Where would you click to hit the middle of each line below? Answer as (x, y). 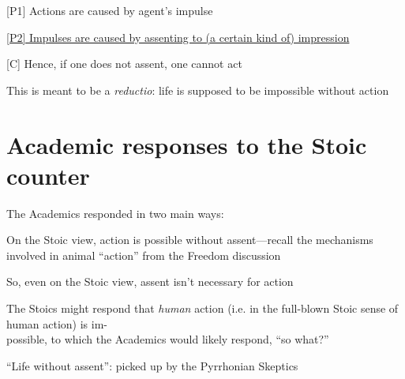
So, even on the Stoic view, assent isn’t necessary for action (150, 281)
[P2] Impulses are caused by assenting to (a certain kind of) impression (178, 37)
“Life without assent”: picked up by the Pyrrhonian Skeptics (152, 365)
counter (48, 175)
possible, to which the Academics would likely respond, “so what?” (168, 339)
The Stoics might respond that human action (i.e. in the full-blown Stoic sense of (202, 308)
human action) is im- (57, 323)
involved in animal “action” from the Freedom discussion (144, 255)
